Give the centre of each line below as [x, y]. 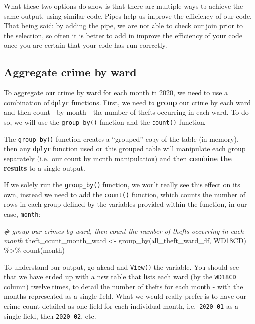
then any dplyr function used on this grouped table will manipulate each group [125, 148]
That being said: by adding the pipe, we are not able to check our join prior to [124, 26]
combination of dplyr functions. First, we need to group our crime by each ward [127, 102]
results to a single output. [45, 168]
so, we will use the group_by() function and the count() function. [105, 122]
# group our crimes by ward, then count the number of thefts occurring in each [124, 230]
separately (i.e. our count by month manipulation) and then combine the [118, 158]
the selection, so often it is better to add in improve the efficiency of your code [123, 35]
